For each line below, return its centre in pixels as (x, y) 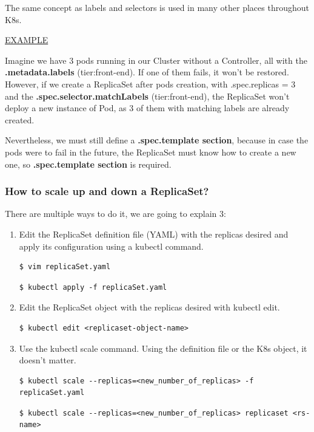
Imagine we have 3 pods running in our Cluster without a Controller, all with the (156, 60)
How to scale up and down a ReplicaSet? (107, 191)
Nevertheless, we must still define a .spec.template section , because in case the (157, 140)
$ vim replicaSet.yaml (65, 267)
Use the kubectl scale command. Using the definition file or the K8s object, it (163, 348)
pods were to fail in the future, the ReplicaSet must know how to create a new (151, 152)
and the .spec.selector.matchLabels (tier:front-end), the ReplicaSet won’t (147, 96)
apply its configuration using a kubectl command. (111, 246)
